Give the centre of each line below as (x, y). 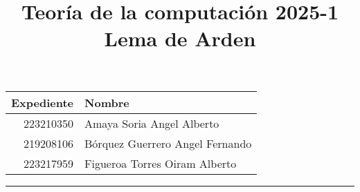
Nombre (107, 102)
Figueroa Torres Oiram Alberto (161, 163)
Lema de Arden (180, 38)
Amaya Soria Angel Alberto (152, 123)
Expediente (43, 102)
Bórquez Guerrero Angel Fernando (168, 143)
